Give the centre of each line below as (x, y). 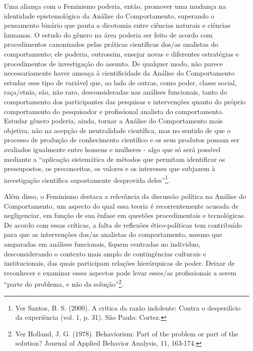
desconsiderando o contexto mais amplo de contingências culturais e (105, 253)
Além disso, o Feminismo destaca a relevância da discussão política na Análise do (125, 196)
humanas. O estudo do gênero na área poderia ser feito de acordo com (108, 34)
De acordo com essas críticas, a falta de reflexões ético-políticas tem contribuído (123, 224)
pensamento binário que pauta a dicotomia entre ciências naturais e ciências (117, 25)
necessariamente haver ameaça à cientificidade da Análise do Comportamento (119, 73)
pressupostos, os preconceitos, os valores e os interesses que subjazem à (110, 168)
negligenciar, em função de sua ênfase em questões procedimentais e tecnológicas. (125, 215)
